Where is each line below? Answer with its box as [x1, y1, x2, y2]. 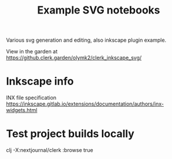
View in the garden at [6, 48, 58, 55]
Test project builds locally [6, 127, 135, 141]
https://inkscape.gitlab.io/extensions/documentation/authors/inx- [6, 100, 164, 107]
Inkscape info [6, 75, 74, 88]
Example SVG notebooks [37, 4, 160, 17]
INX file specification [6, 94, 57, 102]
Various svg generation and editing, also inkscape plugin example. [6, 36, 167, 44]
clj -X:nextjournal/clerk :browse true [6, 147, 93, 154]
